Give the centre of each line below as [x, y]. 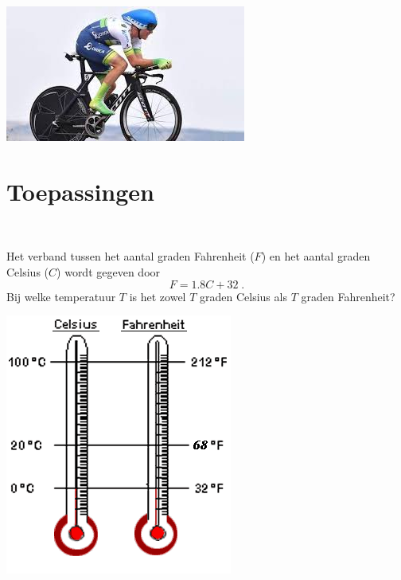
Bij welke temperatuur [61, 296]
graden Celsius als [243, 296]
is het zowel [158, 296]
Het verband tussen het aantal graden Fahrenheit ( [130, 256]
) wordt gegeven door [109, 271]
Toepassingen [81, 191]
